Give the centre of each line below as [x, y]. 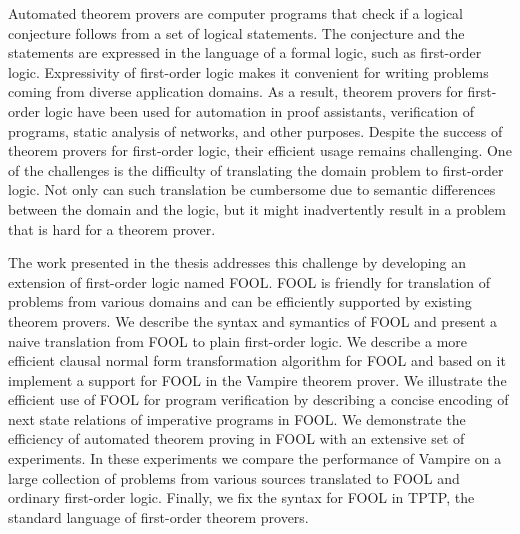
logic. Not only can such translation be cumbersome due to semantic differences [252, 189]
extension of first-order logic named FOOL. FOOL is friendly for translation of [249, 281]
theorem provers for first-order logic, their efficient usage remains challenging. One [260, 150]
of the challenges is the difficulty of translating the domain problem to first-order [256, 169]
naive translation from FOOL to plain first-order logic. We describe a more [238, 340]
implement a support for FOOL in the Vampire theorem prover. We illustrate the [257, 379]
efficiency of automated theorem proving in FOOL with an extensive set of [236, 438]
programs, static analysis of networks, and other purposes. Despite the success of [255, 130]
